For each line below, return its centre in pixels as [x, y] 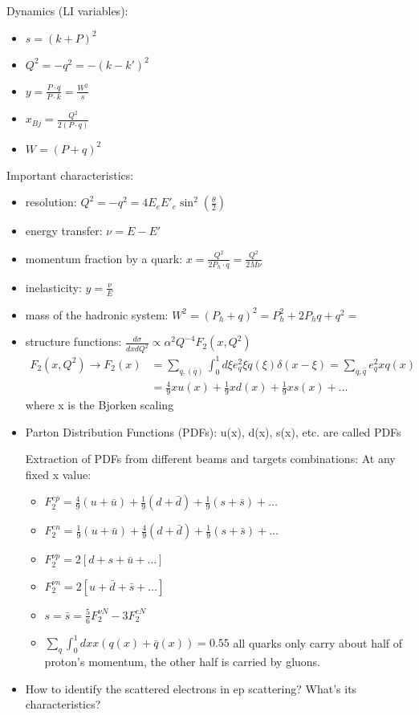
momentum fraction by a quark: [104, 258]
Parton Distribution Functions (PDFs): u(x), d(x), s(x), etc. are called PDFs [213, 431]
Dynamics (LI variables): [67, 10]
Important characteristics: [70, 175]
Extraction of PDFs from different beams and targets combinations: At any [210, 459]
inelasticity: [53, 287]
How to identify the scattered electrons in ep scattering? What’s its [191, 688]
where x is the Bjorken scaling [100, 405]
